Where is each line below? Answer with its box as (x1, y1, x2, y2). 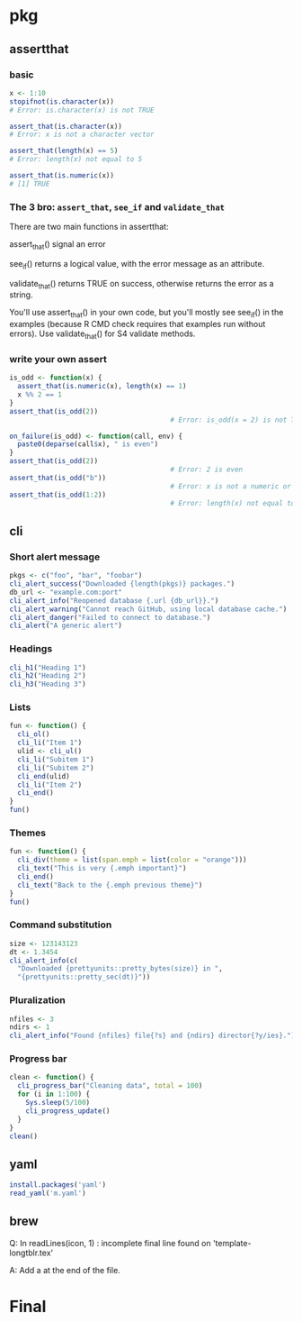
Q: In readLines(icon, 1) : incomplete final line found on (9, 1237, 211, 1248)
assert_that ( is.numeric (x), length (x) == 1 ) (17, 382, 187, 391)
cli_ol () (17, 730, 50, 739)
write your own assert (9, 352, 108, 365)
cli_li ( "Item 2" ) (17, 780, 83, 789)
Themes (9, 826, 47, 839)
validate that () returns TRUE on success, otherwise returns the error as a (9, 278, 274, 291)
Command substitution (9, 918, 112, 931)
